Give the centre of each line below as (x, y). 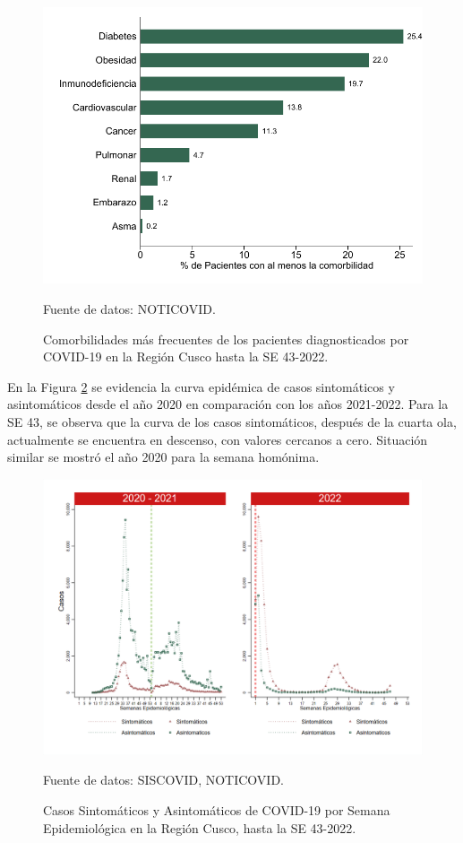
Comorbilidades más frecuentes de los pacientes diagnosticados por (226, 339)
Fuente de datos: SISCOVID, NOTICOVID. (163, 780)
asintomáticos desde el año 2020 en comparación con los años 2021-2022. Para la (228, 404)
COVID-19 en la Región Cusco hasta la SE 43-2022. (186, 356)
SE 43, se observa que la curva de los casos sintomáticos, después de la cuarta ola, (232, 421)
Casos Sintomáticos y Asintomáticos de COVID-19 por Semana (217, 809)
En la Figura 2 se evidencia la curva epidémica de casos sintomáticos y (201, 386)
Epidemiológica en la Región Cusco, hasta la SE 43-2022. (200, 827)
